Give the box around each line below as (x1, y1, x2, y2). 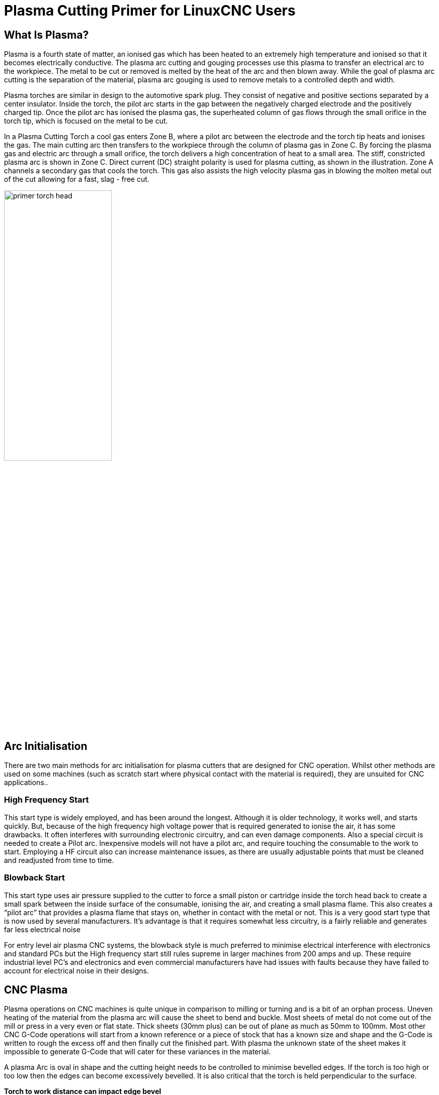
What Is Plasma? (4, 28, 89, 41)
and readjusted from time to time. (4, 855, 114, 864)
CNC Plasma (4, 983, 68, 996)
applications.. (4, 778, 48, 787)
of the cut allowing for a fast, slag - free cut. (4, 175, 150, 184)
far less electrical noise (4, 925, 81, 934)
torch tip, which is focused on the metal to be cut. (4, 117, 168, 126)
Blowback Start (4, 872, 65, 883)
